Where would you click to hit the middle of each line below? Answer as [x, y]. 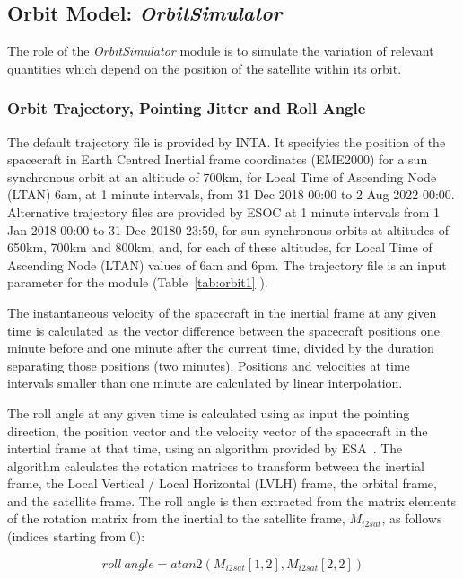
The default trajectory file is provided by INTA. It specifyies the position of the [227, 141]
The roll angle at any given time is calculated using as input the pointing [209, 412]
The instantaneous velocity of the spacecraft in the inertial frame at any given [222, 312]
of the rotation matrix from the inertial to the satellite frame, [176, 518]
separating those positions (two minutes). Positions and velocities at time [209, 365]
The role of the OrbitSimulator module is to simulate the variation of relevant [221, 51]
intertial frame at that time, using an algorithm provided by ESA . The [205, 448]
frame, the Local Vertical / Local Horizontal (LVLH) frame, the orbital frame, [222, 483]
